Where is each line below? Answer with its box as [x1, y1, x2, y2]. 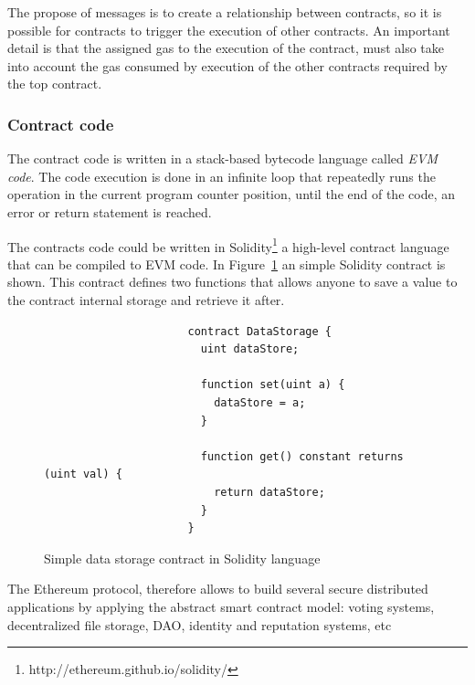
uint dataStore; [200, 342, 300, 356]
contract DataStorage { [187, 324, 332, 338]
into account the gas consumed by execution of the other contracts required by [7, 56, 448, 75]
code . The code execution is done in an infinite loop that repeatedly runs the [7, 166, 436, 185]
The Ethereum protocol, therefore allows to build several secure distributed [7, 579, 428, 598]
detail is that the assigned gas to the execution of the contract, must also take [7, 38, 445, 58]
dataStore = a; [214, 395, 306, 409]
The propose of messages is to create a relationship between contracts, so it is [7, 3, 442, 21]
